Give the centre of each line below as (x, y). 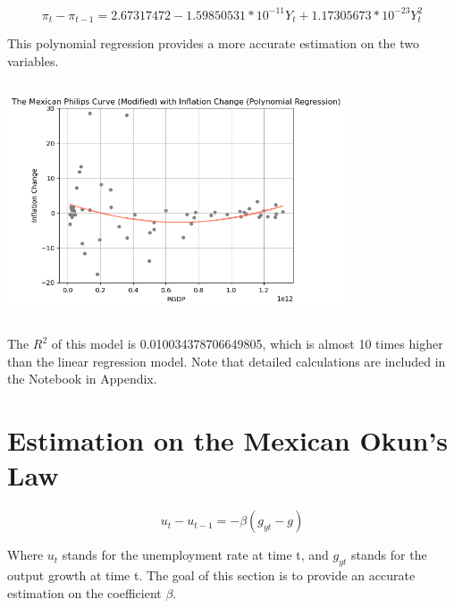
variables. (33, 60)
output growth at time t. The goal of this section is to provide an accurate (211, 575)
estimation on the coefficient (84, 592)
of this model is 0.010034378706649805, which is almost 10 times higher (247, 344)
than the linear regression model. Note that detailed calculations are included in (227, 361)
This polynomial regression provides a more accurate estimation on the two (213, 42)
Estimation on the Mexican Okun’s (228, 440)
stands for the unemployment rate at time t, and (195, 555)
